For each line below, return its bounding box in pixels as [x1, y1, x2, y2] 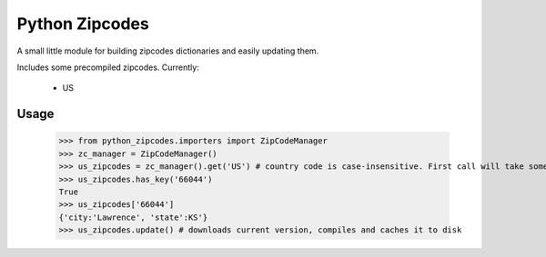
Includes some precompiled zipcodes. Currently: [16, 62, 199, 73]
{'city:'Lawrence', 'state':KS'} [58, 212, 208, 222]
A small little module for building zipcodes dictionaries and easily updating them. [16, 45, 319, 56]
